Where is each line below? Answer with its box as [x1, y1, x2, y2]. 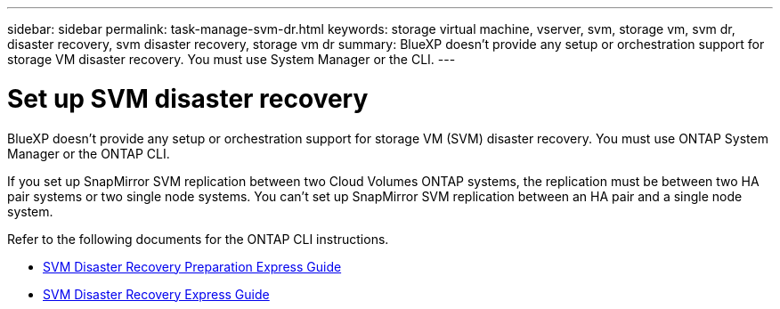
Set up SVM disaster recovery [7, 83, 369, 114]
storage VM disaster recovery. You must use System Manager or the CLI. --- [7, 52, 456, 67]
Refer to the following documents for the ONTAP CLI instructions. [7, 231, 389, 247]
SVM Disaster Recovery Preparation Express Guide [43, 258, 342, 274]
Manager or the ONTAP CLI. [7, 145, 170, 161]
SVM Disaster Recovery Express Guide [43, 286, 270, 302]
